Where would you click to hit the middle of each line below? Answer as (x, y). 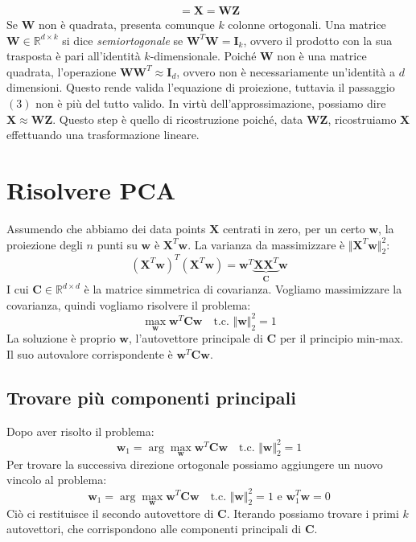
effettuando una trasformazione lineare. (103, 135)
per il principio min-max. (342, 338)
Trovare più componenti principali (151, 397)
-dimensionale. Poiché (203, 56)
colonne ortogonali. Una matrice (307, 25)
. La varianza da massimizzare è (266, 244)
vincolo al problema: (57, 480)
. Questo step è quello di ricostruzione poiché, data (178, 119)
